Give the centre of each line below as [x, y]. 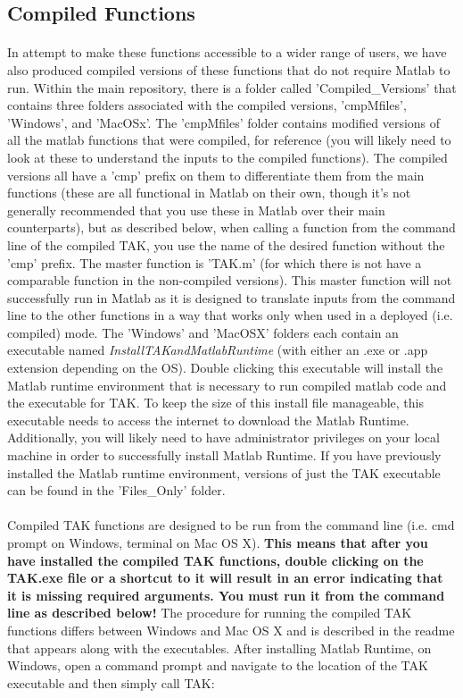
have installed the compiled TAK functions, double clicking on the [215, 560]
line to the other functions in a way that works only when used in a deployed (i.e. [230, 315]
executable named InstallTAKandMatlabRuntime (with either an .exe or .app [218, 350]
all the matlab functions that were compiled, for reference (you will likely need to [229, 140]
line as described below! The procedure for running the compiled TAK [210, 613]
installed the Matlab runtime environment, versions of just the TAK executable [224, 472]
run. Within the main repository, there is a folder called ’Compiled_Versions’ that [232, 87]
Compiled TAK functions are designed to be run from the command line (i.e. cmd [231, 525]
